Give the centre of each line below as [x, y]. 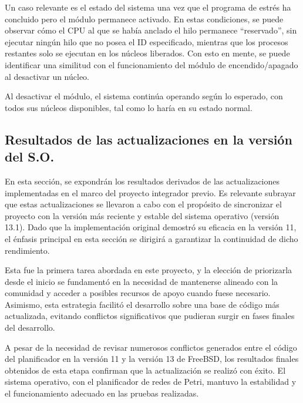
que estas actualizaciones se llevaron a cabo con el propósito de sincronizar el [143, 204]
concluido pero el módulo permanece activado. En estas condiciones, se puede [144, 19]
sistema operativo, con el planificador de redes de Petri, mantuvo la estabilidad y [151, 382]
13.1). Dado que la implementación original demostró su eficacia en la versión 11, [151, 227]
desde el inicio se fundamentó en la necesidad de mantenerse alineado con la [142, 281]
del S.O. [30, 157]
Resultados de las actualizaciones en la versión [149, 139]
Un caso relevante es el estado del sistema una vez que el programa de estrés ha [148, 7]
